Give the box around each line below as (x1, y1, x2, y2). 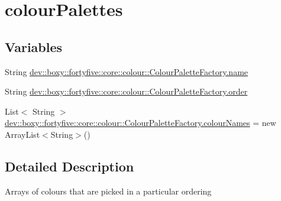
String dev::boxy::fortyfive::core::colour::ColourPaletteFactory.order (5, 85, 248, 98)
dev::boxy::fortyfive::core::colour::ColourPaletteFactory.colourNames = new (5, 116, 276, 129)
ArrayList (5, 128, 40, 140)
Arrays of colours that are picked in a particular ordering (5, 184, 212, 197)
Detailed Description (5, 157, 134, 175)
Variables (5, 37, 63, 56)
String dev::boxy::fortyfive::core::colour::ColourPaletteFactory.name (5, 65, 248, 77)
